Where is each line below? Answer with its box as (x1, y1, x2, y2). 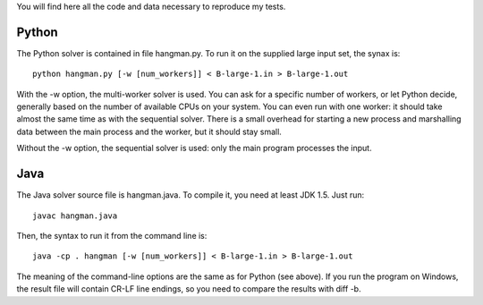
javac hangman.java (32, 210, 118, 221)
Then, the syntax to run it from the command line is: (16, 230, 208, 241)
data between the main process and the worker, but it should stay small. (16, 126, 282, 137)
